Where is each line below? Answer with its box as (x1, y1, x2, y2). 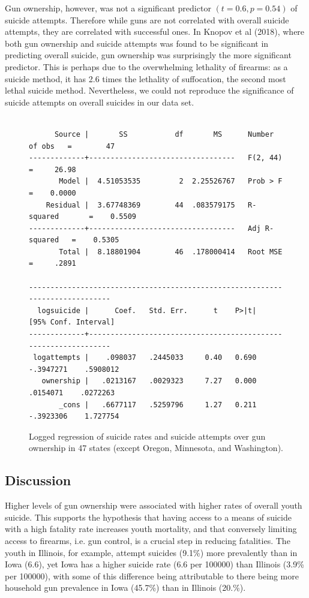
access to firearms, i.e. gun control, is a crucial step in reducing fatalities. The (5, 534, 290, 546)
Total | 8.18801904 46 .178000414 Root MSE (59, 247, 283, 256)
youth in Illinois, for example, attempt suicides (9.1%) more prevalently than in (5, 546, 298, 558)
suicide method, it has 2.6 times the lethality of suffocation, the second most (5, 72, 286, 85)
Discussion (5, 471, 71, 489)
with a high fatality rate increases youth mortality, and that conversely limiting (5, 522, 297, 535)
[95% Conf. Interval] (29, 318, 115, 327)
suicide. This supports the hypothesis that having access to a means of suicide (5, 510, 292, 523)
